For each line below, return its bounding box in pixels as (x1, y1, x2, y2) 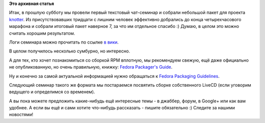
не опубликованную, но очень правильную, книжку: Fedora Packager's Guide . (9, 64, 173, 70)
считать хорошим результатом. (9, 30, 76, 36)
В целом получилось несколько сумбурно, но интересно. (9, 48, 130, 54)
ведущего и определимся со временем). (9, 89, 95, 95)
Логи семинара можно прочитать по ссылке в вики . (9, 39, 119, 45)
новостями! (9, 112, 34, 118)
